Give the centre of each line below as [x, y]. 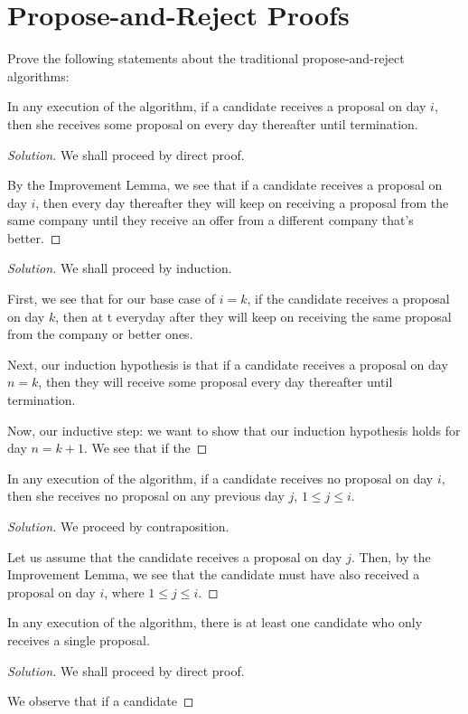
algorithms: [38, 75]
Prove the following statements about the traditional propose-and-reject [206, 58]
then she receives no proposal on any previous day [146, 496]
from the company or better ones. [100, 334]
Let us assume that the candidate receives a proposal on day [175, 556]
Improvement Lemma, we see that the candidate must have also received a [214, 574]
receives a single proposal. [79, 639]
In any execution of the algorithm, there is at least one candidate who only [215, 622]
